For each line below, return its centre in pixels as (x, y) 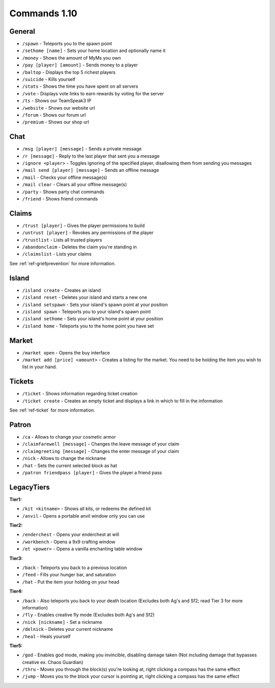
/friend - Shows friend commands (60, 199)
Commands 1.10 (43, 13)
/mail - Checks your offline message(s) (65, 177)
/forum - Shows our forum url (54, 115)
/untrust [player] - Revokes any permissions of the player (88, 233)
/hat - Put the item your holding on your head (71, 582)
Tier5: (16, 646)
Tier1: (16, 499)
